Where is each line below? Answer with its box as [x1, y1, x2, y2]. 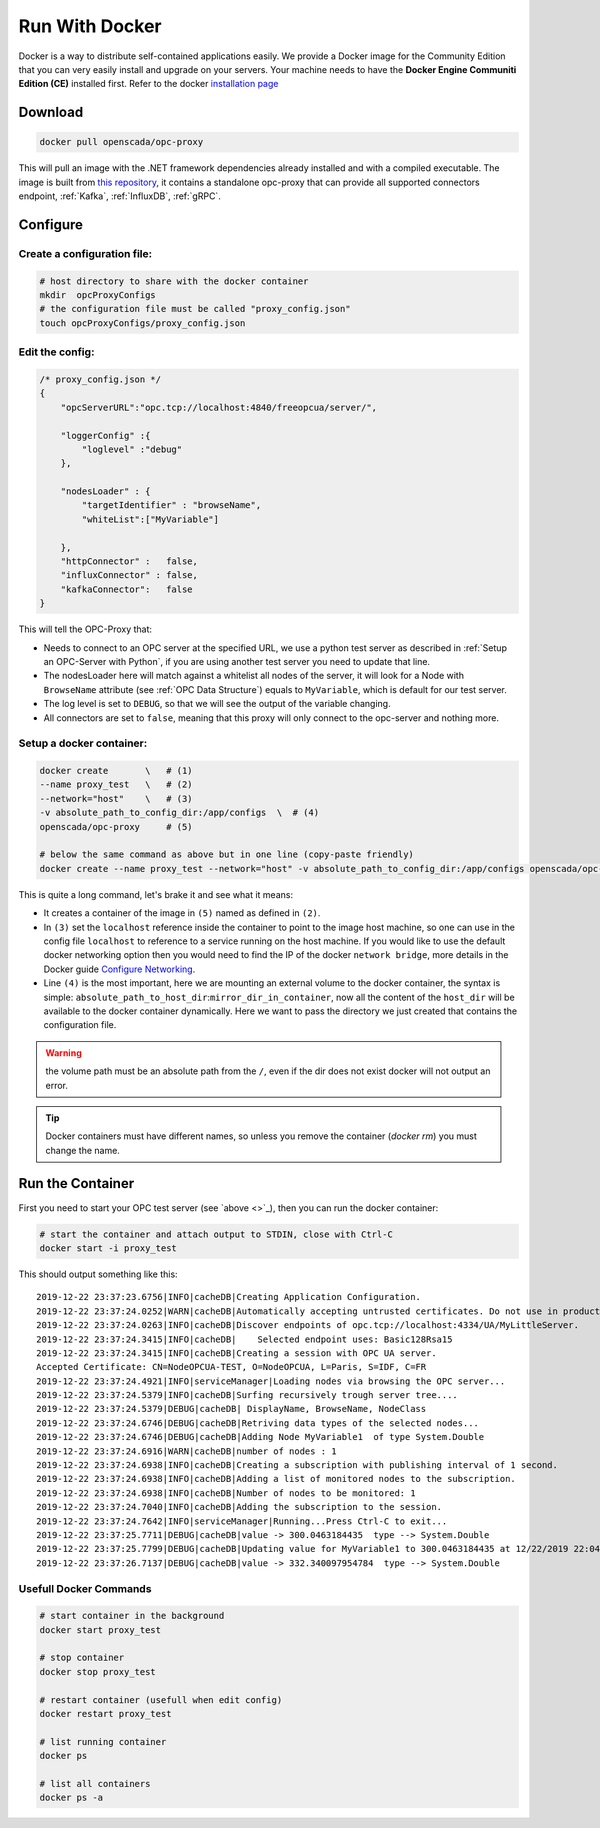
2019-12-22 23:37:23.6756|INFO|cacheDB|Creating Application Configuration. [36, 1291, 422, 1303]
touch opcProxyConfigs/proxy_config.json [39, 317, 246, 329]
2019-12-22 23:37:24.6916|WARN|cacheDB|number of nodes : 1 [36, 1445, 337, 1457]
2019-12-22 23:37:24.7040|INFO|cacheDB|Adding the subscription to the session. [36, 1501, 443, 1513]
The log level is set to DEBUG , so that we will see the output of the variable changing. [43, 698, 391, 710]
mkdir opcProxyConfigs [39, 290, 157, 301]
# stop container [39, 1652, 125, 1664]
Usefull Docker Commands [18, 1581, 152, 1595]
